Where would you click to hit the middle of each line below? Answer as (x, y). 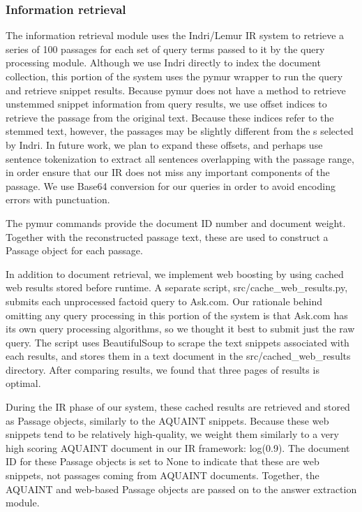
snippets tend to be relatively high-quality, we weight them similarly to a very (172, 434)
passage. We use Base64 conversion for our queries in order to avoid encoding (171, 185)
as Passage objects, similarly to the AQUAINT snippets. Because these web (167, 420)
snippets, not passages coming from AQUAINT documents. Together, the (163, 475)
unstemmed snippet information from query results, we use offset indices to (166, 104)
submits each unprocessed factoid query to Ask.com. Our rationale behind (164, 301)
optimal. (23, 383)
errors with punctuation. (58, 199)
